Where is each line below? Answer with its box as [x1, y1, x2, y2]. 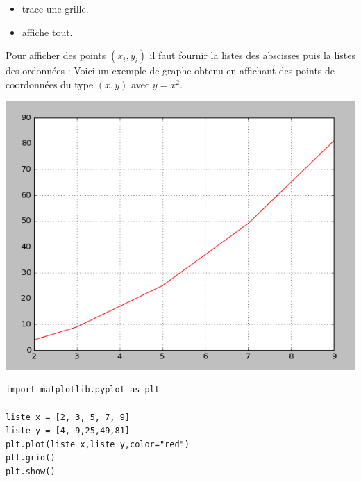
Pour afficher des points [6, 48, 106, 63]
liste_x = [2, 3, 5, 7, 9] [6, 412, 130, 422]
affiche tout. [22, 24, 73, 39]
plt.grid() [6, 453, 56, 463]
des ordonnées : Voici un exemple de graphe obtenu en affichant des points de [6, 63, 335, 78]
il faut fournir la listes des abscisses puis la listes [149, 48, 355, 63]
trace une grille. [22, 1, 89, 15]
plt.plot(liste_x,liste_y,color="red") [6, 439, 190, 449]
